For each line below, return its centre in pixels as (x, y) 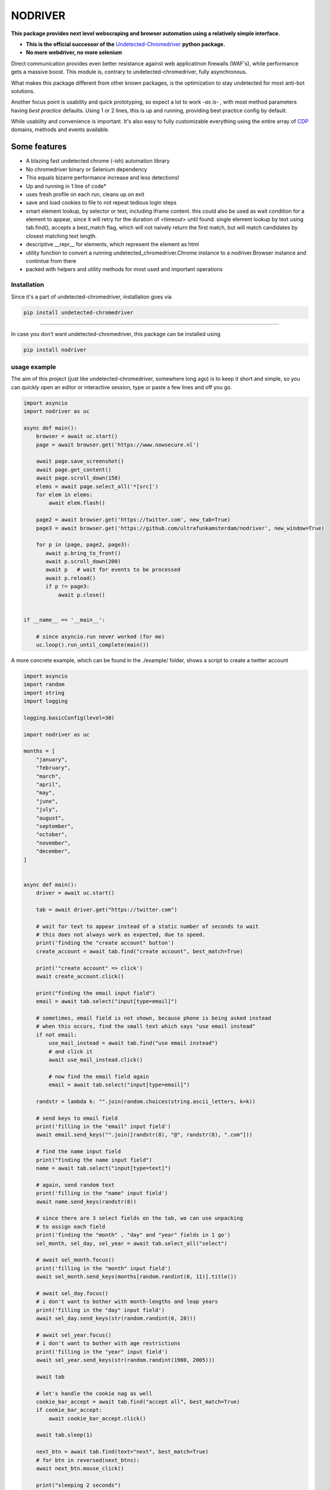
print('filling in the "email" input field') (103, 1127)
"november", (54, 843)
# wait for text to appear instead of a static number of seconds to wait (147, 926)
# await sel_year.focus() (74, 1335)
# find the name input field (78, 1151)
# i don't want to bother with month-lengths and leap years (127, 1302)
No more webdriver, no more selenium (74, 52)
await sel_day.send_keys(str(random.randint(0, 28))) (116, 1318)
